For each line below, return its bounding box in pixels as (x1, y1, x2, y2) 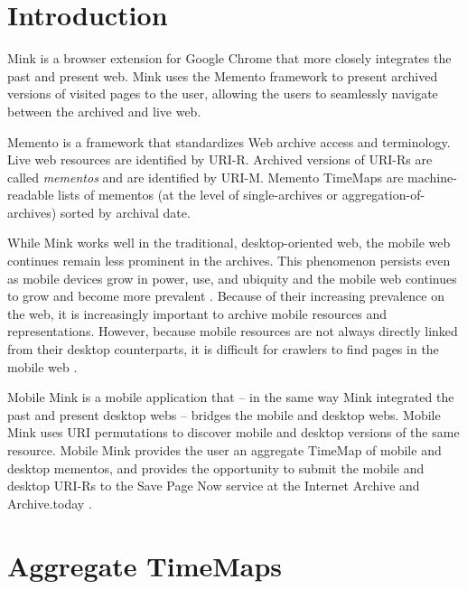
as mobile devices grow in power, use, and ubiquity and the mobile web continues (7, 268, 457, 287)
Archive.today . (7, 493, 92, 512)
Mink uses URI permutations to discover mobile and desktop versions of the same (7, 423, 460, 442)
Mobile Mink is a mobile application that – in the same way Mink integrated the (7, 388, 454, 407)
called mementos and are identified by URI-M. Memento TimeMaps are (7, 167, 404, 186)
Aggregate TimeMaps (7, 547, 283, 584)
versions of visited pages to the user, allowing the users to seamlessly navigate (7, 84, 438, 103)
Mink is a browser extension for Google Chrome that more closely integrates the (7, 49, 452, 68)
